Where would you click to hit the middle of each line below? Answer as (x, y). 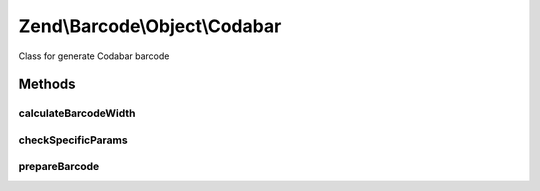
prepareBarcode (59, 167)
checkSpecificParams (73, 140)
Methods (47, 84)
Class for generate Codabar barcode (94, 56)
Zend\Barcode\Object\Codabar (150, 26)
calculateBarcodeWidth (77, 113)
